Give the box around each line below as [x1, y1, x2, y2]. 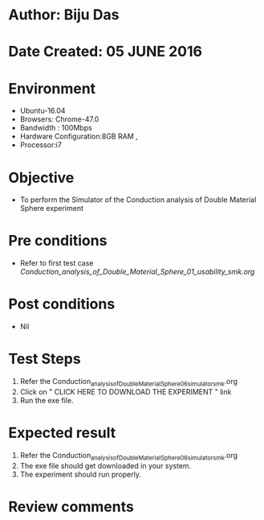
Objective [8, 168, 75, 187]
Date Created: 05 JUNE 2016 [8, 43, 203, 61]
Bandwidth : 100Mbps [19, 123, 92, 133]
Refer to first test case [19, 258, 94, 268]
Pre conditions [8, 232, 108, 250]
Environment [8, 79, 96, 97]
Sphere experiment [19, 204, 84, 213]
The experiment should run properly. [19, 469, 142, 479]
